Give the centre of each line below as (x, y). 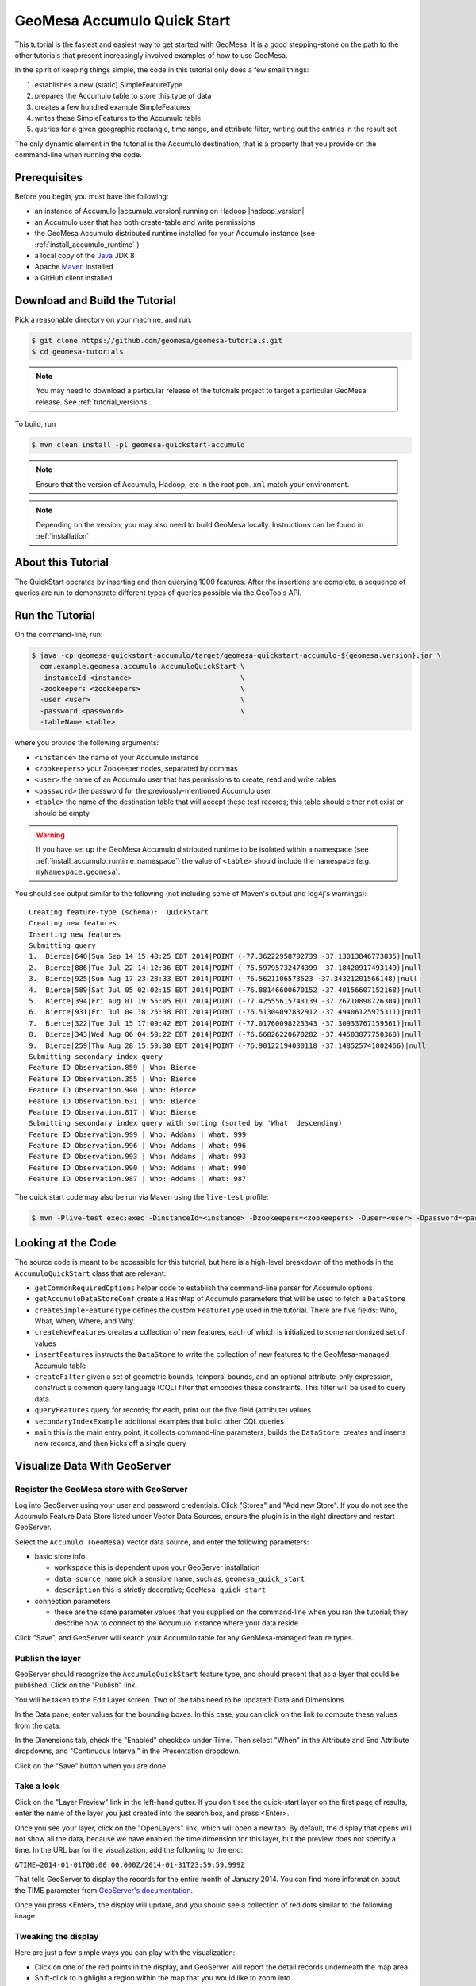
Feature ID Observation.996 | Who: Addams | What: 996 (138, 1146)
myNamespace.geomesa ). (78, 872)
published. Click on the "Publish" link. (76, 1685)
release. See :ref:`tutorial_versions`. (94, 402)
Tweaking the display (57, 1937)
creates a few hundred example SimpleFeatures (112, 106)
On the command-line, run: (59, 634)
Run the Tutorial (55, 615)
